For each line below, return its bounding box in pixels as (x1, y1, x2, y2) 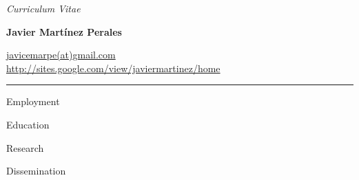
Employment (6, 94, 60, 109)
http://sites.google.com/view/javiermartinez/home (6, 60, 220, 75)
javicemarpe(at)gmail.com (6, 47, 116, 62)
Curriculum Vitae (6, 1, 81, 15)
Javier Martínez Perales (6, 24, 122, 38)
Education (6, 117, 50, 131)
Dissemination (6, 164, 66, 178)
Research (6, 140, 44, 155)
